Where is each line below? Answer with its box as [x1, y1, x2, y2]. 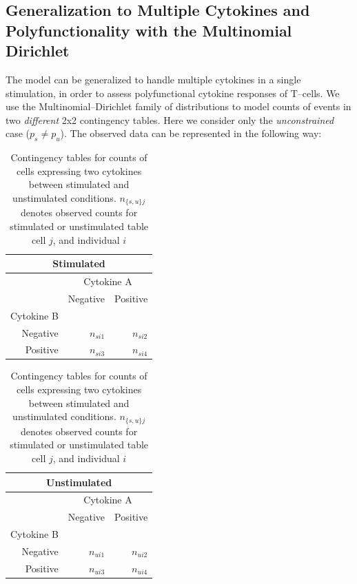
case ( [6, 126, 30, 140]
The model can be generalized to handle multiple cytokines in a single [6, 72, 301, 86]
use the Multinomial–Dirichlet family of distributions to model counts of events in [6, 99, 351, 114]
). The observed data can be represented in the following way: [60, 126, 322, 140]
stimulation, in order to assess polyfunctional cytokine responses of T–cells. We [6, 85, 340, 100]
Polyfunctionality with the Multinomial [6, 19, 292, 41]
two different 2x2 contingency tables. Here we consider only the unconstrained [6, 112, 334, 127]
